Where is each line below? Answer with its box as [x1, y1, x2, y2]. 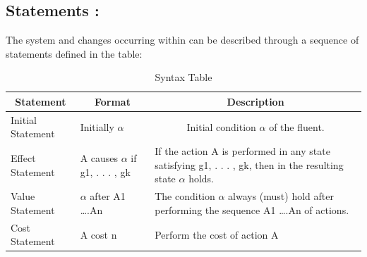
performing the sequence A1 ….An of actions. [155, 202, 349, 217]
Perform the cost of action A [155, 227, 279, 242]
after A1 [90, 189, 126, 203]
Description [227, 94, 284, 108]
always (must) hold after [228, 189, 334, 203]
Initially [80, 119, 114, 134]
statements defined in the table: [6, 46, 143, 61]
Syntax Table [155, 70, 212, 84]
